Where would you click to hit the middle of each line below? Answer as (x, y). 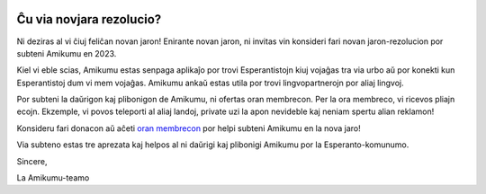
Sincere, (32, 161)
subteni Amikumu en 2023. (67, 53)
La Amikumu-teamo (53, 178)
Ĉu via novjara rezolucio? (89, 19)
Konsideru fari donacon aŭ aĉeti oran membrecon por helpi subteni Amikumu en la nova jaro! (189, 128)
